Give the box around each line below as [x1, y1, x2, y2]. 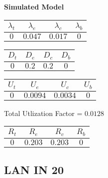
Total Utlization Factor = [4, 107, 83, 118]
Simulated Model [4, 1, 64, 11]
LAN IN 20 [4, 161, 64, 177]
